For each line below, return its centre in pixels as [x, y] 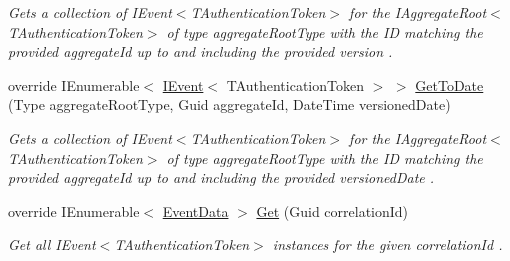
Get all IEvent [52, 244]
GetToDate [449, 84]
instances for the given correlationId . [387, 244]
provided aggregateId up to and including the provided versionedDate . [221, 177]
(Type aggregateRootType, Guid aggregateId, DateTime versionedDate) [229, 104]
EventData [195, 210]
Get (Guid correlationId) [332, 210]
